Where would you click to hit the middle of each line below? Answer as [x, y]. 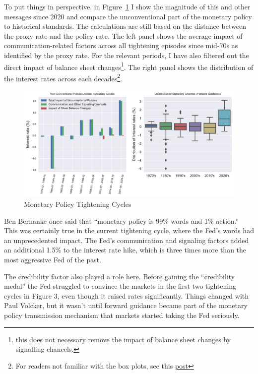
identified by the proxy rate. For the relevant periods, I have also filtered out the [127, 55]
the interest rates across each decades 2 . [63, 77]
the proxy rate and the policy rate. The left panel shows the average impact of [123, 35]
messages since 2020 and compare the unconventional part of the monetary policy [128, 16]
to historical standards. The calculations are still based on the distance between [125, 26]
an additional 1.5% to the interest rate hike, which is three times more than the [125, 250]
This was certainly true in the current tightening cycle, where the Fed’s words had [129, 230]
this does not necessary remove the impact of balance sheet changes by [123, 339]
